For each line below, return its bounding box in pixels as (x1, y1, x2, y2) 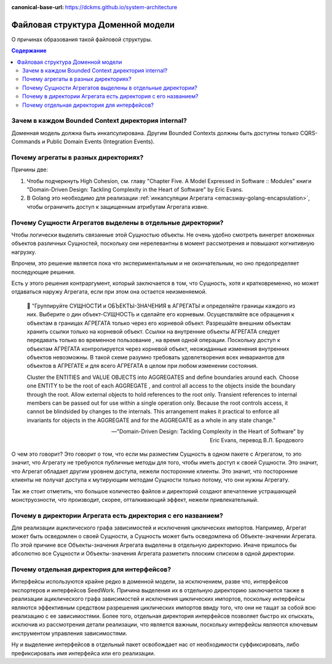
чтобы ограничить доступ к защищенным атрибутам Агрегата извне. (26, 203, 209, 210)
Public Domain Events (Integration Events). (46, 138, 155, 146)
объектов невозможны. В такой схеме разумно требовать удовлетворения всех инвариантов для (26, 354, 285, 361)
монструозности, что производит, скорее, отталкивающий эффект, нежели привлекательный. (11, 496, 259, 503)
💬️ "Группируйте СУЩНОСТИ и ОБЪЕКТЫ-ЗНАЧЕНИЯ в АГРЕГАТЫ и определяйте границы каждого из (26, 302, 295, 310)
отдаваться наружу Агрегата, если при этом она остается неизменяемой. (11, 288, 207, 295)
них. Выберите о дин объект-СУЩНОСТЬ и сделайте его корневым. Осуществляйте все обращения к (26, 311, 294, 318)
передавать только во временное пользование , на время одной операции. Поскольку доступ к (26, 337, 281, 344)
